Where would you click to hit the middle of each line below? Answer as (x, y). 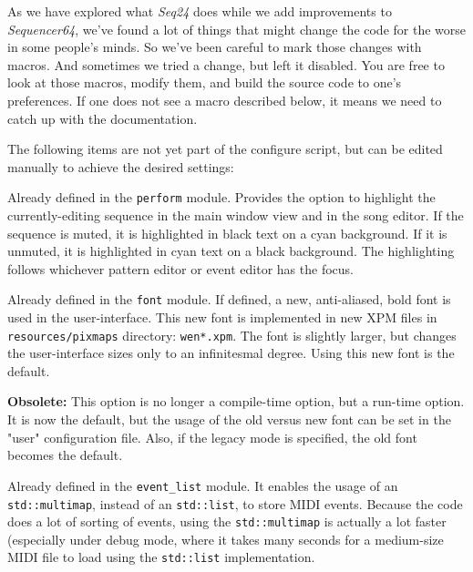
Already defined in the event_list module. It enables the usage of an (203, 485)
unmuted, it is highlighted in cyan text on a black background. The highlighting (231, 251)
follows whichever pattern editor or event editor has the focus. (180, 268)
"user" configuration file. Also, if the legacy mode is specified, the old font (212, 437)
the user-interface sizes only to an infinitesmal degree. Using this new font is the (231, 353)
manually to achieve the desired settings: (121, 166)
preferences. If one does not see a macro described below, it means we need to (225, 100)
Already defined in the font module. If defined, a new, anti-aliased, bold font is (229, 299)
